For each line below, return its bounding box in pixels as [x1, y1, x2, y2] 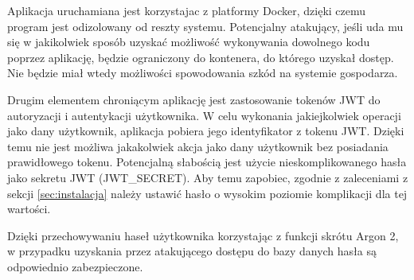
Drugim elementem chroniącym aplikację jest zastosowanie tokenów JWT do [7, 91, 381, 107]
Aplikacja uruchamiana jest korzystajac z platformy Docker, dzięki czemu [7, 2, 366, 18]
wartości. [7, 200, 51, 217]
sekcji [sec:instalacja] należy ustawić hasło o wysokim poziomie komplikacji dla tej [7, 185, 408, 201]
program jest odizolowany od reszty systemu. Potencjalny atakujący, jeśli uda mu [7, 17, 404, 34]
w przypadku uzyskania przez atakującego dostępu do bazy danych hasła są [7, 243, 377, 259]
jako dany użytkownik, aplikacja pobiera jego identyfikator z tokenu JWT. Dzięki [7, 122, 404, 139]
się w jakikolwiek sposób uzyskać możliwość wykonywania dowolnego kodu [7, 33, 370, 50]
